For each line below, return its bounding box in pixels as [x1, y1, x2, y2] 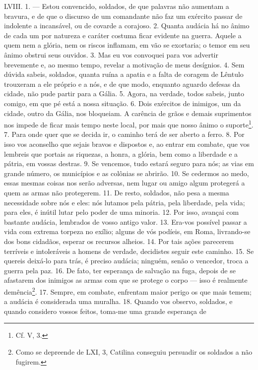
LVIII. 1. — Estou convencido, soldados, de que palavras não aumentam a [4, 1, 229, 11]
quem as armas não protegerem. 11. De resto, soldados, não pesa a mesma [4, 187, 229, 197]
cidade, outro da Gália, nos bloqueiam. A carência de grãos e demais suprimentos [4, 108, 252, 118]
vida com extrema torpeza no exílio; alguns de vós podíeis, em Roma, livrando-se [4, 226, 251, 237]
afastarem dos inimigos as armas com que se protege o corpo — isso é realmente [4, 275, 248, 285]
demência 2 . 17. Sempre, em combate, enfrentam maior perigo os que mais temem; [4, 285, 252, 297]
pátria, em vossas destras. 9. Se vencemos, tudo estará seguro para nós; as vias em [4, 158, 254, 169]
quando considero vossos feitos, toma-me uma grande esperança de [4, 306, 206, 316]
